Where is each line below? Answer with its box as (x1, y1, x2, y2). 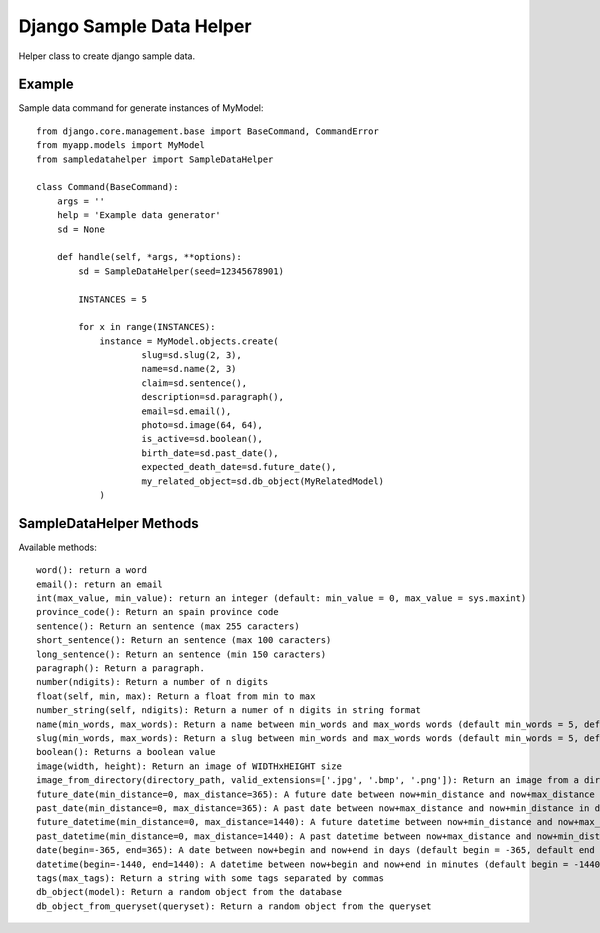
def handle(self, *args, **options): (56, 251, 242, 263)
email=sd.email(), (141, 405, 232, 417)
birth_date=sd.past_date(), (141, 447, 279, 459)
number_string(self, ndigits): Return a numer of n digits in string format (36, 705, 422, 716)
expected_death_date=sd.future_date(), (141, 461, 337, 473)
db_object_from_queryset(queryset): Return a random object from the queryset (36, 900, 432, 912)
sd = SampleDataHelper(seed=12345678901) (78, 265, 285, 277)
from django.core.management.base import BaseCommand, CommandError (36, 125, 379, 137)
